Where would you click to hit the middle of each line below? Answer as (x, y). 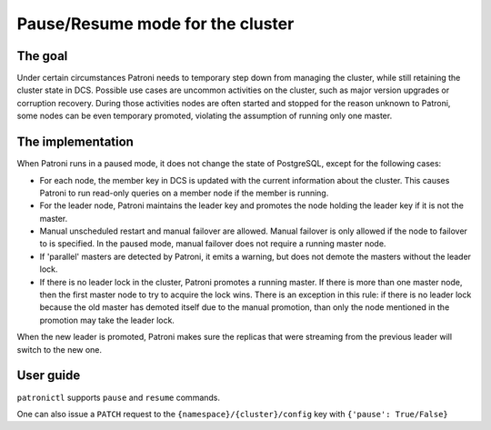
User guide (49, 376)
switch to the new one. (60, 349)
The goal (42, 56)
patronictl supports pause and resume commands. (119, 397)
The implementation (75, 142)
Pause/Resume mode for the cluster (155, 24)
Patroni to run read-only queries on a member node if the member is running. (184, 193)
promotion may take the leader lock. (107, 320)
